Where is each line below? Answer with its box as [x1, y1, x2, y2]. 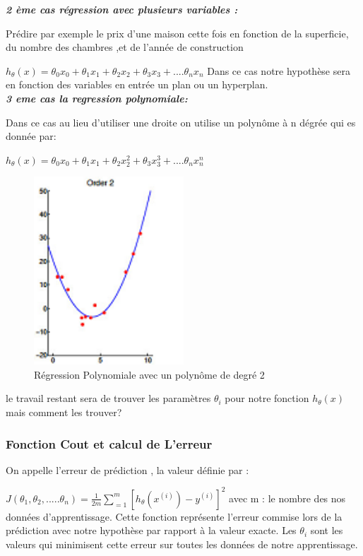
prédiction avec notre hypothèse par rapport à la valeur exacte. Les [6, 523, 297, 538]
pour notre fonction [225, 391, 309, 406]
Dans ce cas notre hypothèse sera [207, 63, 350, 78]
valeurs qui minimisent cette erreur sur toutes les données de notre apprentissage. [6, 537, 358, 552]
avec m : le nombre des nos [229, 490, 346, 505]
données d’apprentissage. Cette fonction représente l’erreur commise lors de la [6, 509, 343, 524]
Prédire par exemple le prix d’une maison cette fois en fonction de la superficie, [6, 25, 349, 40]
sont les [310, 523, 343, 538]
